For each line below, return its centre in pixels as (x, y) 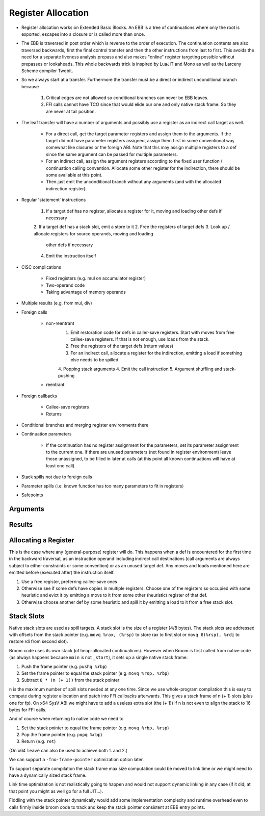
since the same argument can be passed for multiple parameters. (112, 154)
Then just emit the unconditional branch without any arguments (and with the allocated (134, 182)
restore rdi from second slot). (39, 641)
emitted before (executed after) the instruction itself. (62, 573)
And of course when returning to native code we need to (66, 719)
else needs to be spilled (94, 360)
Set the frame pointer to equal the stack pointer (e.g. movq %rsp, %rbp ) (95, 673)
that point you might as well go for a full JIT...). (56, 791)
